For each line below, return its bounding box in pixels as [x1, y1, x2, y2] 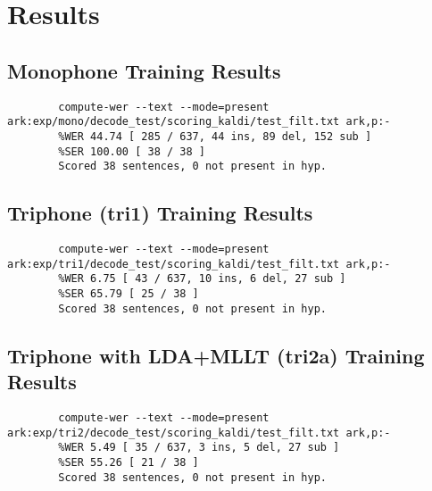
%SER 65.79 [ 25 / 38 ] [58, 287, 199, 301]
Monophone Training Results [7, 56, 281, 84]
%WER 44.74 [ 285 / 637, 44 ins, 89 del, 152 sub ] [58, 129, 372, 143]
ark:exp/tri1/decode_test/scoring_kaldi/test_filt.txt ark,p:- [7, 257, 391, 270]
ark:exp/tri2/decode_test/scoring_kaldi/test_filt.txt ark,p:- [7, 426, 391, 439]
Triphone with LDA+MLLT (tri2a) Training [7, 341, 425, 369]
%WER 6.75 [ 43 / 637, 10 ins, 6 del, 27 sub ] [58, 272, 346, 286]
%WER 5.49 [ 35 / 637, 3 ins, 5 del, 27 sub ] [58, 441, 340, 454]
